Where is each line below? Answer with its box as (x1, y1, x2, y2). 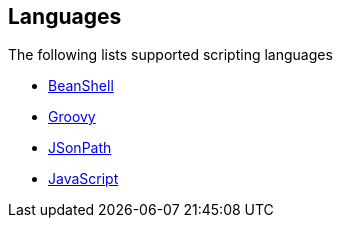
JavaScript (48, 170, 119, 188)
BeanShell (48, 77, 114, 95)
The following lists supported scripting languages (8, 46, 333, 64)
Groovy (48, 108, 96, 126)
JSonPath (48, 139, 112, 157)
